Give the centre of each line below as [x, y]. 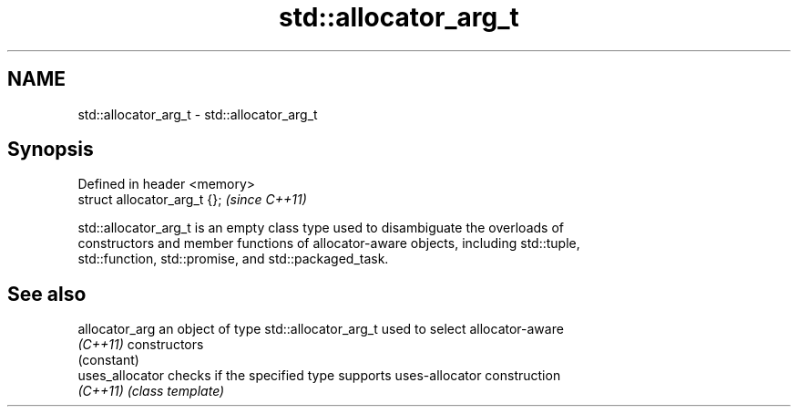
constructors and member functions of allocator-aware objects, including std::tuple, [329, 243]
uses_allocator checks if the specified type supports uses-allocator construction [319, 376]
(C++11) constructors [141, 345]
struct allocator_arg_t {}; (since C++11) [192, 200]
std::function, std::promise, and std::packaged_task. [233, 259]
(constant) [108, 360]
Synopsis [51, 150]
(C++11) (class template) [151, 391]
